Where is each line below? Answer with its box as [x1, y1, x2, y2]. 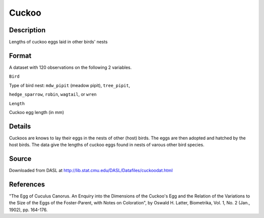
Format [9, 51, 32, 60]
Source [9, 154, 32, 163]
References [9, 180, 45, 188]
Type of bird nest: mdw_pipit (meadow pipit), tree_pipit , [9, 82, 131, 88]
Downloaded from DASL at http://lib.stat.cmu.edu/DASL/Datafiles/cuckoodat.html [9, 168, 173, 174]
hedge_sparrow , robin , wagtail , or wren [9, 91, 97, 97]
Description [9, 26, 46, 34]
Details [9, 122, 31, 131]
